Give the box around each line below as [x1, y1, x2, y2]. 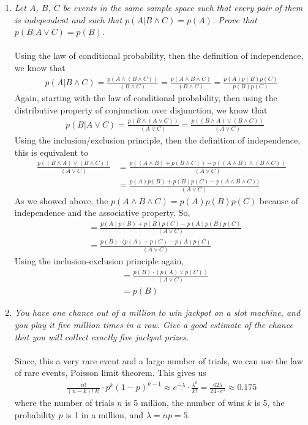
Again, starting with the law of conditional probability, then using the [14, 91, 277, 104]
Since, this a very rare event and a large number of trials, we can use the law [14, 354, 303, 367]
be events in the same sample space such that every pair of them [62, 1, 303, 13]
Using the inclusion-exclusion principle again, [14, 255, 184, 267]
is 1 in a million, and [66, 408, 143, 421]
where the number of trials [14, 396, 115, 409]
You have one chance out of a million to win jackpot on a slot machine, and [14, 306, 301, 319]
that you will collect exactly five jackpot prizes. [14, 330, 189, 343]
